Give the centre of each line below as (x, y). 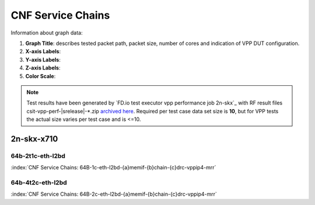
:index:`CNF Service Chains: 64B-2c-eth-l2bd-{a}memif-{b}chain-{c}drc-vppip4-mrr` (114, 194)
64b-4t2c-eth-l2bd (39, 182)
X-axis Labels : (43, 51)
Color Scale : (41, 76)
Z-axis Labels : (43, 68)
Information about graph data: (47, 33)
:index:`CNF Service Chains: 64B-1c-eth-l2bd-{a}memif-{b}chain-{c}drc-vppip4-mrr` (113, 168)
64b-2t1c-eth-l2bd (38, 156)
